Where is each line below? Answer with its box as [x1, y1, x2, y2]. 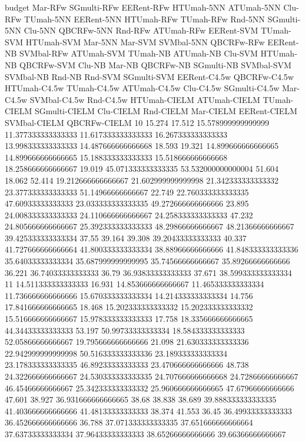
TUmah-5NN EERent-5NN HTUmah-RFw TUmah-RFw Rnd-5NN [24, 12, 265, 25]
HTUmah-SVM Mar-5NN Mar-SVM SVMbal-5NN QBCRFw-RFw [25, 35, 265, 48]
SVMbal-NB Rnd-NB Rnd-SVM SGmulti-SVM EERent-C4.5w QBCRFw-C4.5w [5, 70, 294, 82]
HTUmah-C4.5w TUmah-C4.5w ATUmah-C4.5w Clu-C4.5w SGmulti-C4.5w [5, 82, 280, 94]
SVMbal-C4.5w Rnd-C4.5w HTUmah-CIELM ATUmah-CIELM [29, 93, 260, 105]
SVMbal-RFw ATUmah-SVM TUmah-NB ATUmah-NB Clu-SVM [19, 47, 258, 59]
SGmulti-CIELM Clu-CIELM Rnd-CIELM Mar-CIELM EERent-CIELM [34, 105, 297, 117]
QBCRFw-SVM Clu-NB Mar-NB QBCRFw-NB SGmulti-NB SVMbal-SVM [19, 58, 291, 71]
